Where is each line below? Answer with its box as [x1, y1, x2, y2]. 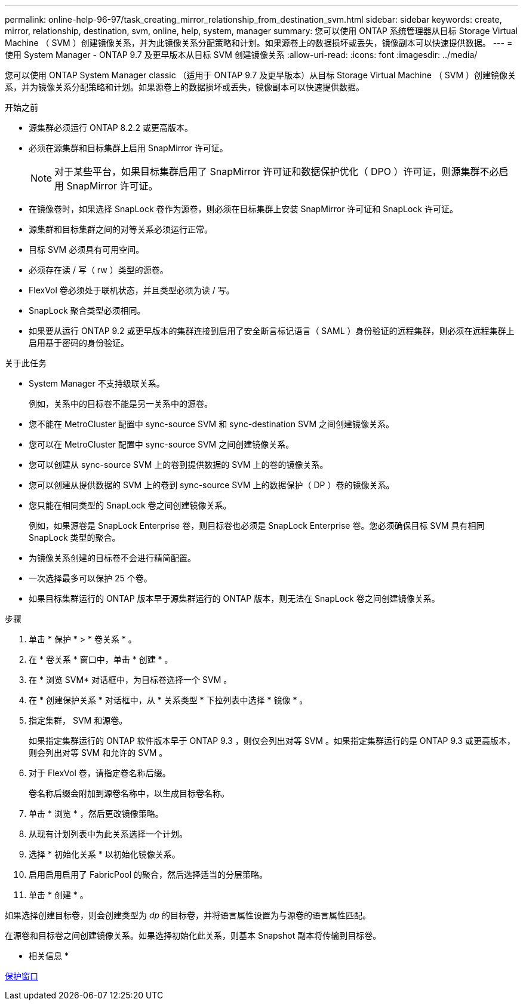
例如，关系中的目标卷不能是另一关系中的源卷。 [29, 399, 213, 409]
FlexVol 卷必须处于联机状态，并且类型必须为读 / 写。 [29, 285, 235, 295]
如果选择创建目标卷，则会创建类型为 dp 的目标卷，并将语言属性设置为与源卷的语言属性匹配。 [5, 910, 371, 920]
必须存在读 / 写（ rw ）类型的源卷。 [29, 265, 168, 275]
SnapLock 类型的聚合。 [29, 532, 121, 543]
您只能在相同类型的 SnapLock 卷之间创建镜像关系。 [29, 500, 232, 510]
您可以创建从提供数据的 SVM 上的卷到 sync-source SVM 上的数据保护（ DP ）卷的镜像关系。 [29, 480, 395, 490]
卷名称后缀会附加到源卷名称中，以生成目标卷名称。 [29, 788, 229, 798]
